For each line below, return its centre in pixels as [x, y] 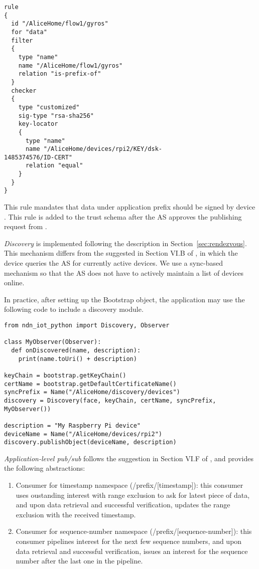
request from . [26, 226]
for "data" [29, 32]
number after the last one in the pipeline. [79, 561]
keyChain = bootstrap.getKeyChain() [65, 375]
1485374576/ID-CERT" [38, 157]
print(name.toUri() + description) [78, 359]
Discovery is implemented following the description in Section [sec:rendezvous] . [125, 243]
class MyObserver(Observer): [53, 342]
